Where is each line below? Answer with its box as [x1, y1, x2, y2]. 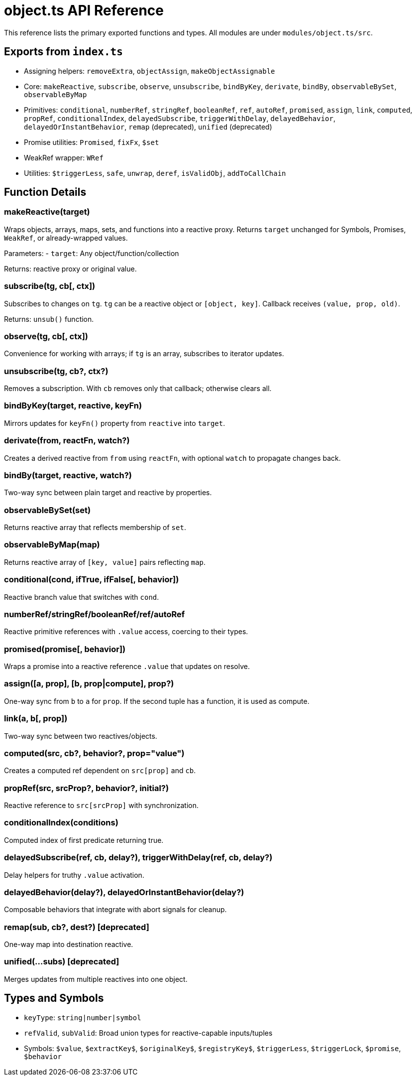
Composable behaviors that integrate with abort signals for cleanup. [4, 905, 227, 914]
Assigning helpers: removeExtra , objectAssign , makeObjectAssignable [24, 66, 275, 75]
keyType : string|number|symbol [24, 1013, 141, 1022]
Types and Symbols [4, 992, 104, 1005]
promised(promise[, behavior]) [4, 644, 126, 654]
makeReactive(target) [4, 207, 90, 217]
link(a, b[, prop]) [4, 713, 68, 724]
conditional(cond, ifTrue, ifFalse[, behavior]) [4, 574, 179, 585]
